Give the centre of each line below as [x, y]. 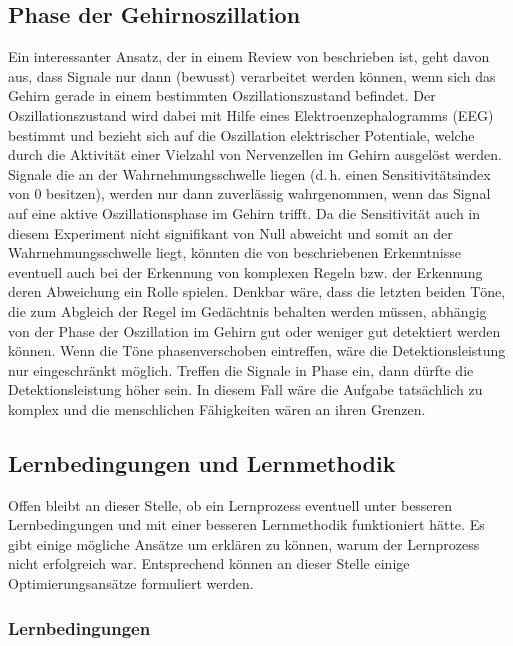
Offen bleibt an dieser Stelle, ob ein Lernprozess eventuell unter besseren [230, 504]
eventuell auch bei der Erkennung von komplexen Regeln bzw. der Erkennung [245, 271]
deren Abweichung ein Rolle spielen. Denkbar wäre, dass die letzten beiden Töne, [257, 291]
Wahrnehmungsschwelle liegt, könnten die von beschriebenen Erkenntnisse [234, 252]
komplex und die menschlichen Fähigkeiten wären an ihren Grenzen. [217, 408]
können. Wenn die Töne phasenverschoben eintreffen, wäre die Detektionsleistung [257, 350]
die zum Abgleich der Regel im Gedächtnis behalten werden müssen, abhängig [247, 310]
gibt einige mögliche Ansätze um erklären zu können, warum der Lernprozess [244, 543]
